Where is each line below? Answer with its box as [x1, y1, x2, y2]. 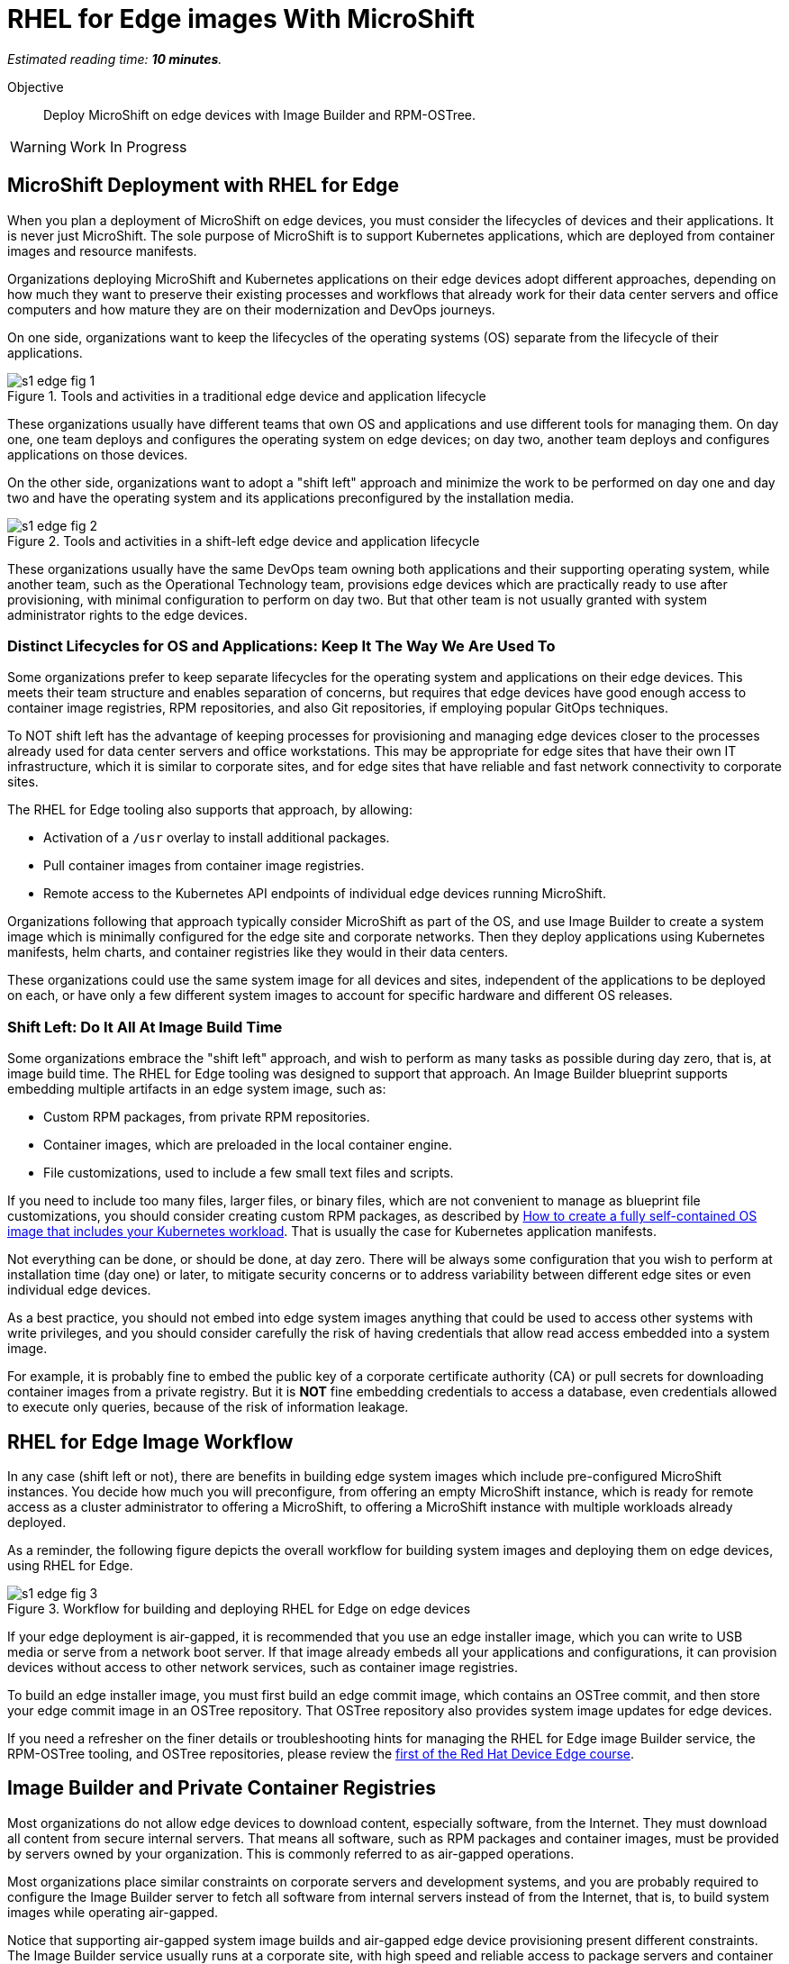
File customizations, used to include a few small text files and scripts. [43, 1165, 454, 1181]
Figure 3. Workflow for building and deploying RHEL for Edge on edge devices [7, 1600, 471, 1616]
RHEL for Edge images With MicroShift [7, 4, 475, 34]
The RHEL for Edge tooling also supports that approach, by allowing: [7, 802, 413, 818]
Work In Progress [69, 137, 187, 156]
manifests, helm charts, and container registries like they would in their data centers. [7, 944, 509, 960]
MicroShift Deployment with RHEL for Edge [7, 174, 399, 197]
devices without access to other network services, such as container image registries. [7, 1659, 518, 1675]
